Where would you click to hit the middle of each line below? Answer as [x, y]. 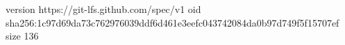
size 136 [22, 36]
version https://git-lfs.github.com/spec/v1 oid [103, 9]
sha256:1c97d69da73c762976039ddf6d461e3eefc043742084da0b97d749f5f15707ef [172, 22]
